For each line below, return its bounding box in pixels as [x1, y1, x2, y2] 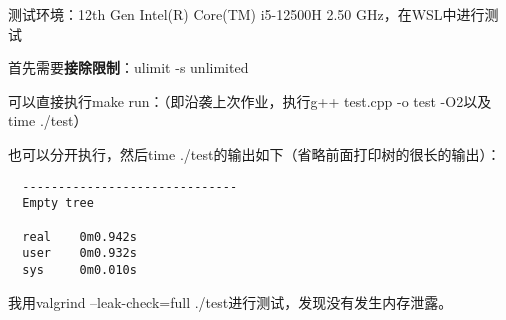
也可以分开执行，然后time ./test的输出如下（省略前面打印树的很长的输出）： [8, 143, 501, 164]
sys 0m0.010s [22, 262, 137, 277]
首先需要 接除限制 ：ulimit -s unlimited [8, 57, 249, 78]
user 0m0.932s [22, 246, 137, 261]
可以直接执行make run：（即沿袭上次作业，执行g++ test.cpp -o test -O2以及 [8, 90, 492, 111]
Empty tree [22, 196, 94, 211]
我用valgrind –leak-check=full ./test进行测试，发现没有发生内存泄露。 [8, 291, 453, 312]
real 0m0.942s [22, 229, 137, 244]
